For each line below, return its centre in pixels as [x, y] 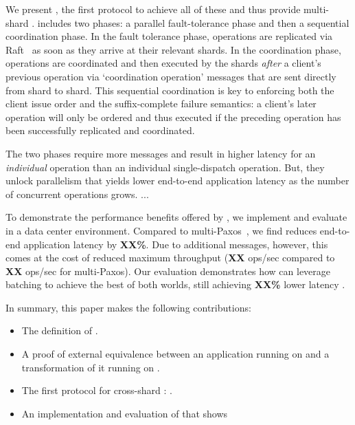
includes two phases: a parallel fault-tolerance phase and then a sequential [193, 22]
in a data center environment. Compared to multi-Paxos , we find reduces [161, 230]
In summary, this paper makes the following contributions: [128, 307]
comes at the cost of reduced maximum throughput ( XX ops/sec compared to [170, 258]
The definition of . [60, 330]
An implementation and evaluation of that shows [125, 413]
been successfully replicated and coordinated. [100, 130]
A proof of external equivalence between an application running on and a [175, 354]
